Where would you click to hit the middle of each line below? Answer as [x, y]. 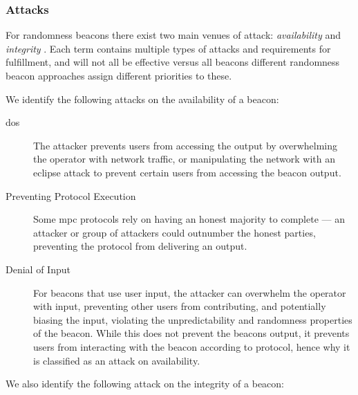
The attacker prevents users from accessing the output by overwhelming [185, 145]
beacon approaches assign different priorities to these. [119, 75]
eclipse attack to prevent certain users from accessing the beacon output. [187, 172]
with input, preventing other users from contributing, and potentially [180, 306]
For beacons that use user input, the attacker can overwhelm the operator [190, 292]
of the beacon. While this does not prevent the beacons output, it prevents [191, 333]
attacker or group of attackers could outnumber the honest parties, [175, 232]
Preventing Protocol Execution [71, 195]
